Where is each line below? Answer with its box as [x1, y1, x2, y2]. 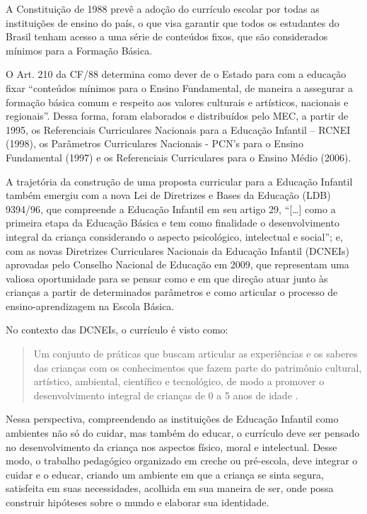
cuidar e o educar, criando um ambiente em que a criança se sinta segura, [6, 467, 324, 481]
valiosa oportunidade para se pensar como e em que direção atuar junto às [6, 270, 328, 285]
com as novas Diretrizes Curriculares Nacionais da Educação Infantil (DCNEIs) [6, 243, 349, 258]
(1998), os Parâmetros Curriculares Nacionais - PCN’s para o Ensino [6, 136, 303, 151]
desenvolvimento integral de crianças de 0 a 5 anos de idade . [33, 387, 298, 402]
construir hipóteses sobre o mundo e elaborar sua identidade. [6, 495, 269, 509]
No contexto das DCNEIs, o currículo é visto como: [6, 322, 228, 337]
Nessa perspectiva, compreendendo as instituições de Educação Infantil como [6, 411, 339, 426]
